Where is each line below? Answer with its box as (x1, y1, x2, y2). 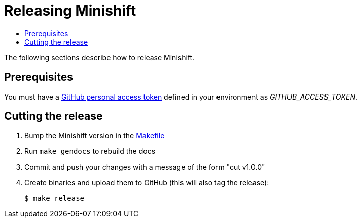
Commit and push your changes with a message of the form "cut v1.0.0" (24, 163, 265, 172)
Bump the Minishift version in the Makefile (24, 131, 165, 140)
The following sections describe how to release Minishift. (4, 53, 195, 62)
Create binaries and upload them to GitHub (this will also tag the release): (24, 178, 269, 187)
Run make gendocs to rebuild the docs (24, 147, 156, 156)
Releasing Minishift (4, 2, 136, 19)
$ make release (24, 194, 85, 203)
